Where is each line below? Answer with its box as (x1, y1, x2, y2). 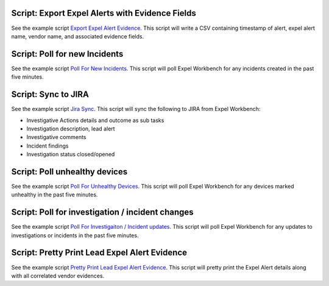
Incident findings (26, 142, 69, 149)
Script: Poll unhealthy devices (11, 166, 128, 177)
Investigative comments (26, 134, 87, 141)
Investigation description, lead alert (26, 125, 115, 132)
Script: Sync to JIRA (11, 89, 90, 100)
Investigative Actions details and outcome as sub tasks (26, 116, 164, 124)
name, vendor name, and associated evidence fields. (11, 32, 144, 40)
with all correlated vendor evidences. (11, 272, 105, 279)
